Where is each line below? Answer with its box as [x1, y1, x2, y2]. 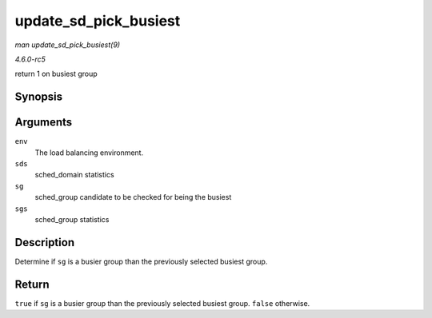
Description [14, 236, 75, 249]
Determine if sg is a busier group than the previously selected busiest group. [14, 256, 268, 266]
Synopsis [14, 90, 63, 104]
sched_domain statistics [34, 170, 115, 180]
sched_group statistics [34, 214, 110, 224]
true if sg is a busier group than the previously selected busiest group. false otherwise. [14, 298, 310, 308]
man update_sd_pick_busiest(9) [14, 40, 120, 50]
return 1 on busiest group [14, 69, 98, 79]
